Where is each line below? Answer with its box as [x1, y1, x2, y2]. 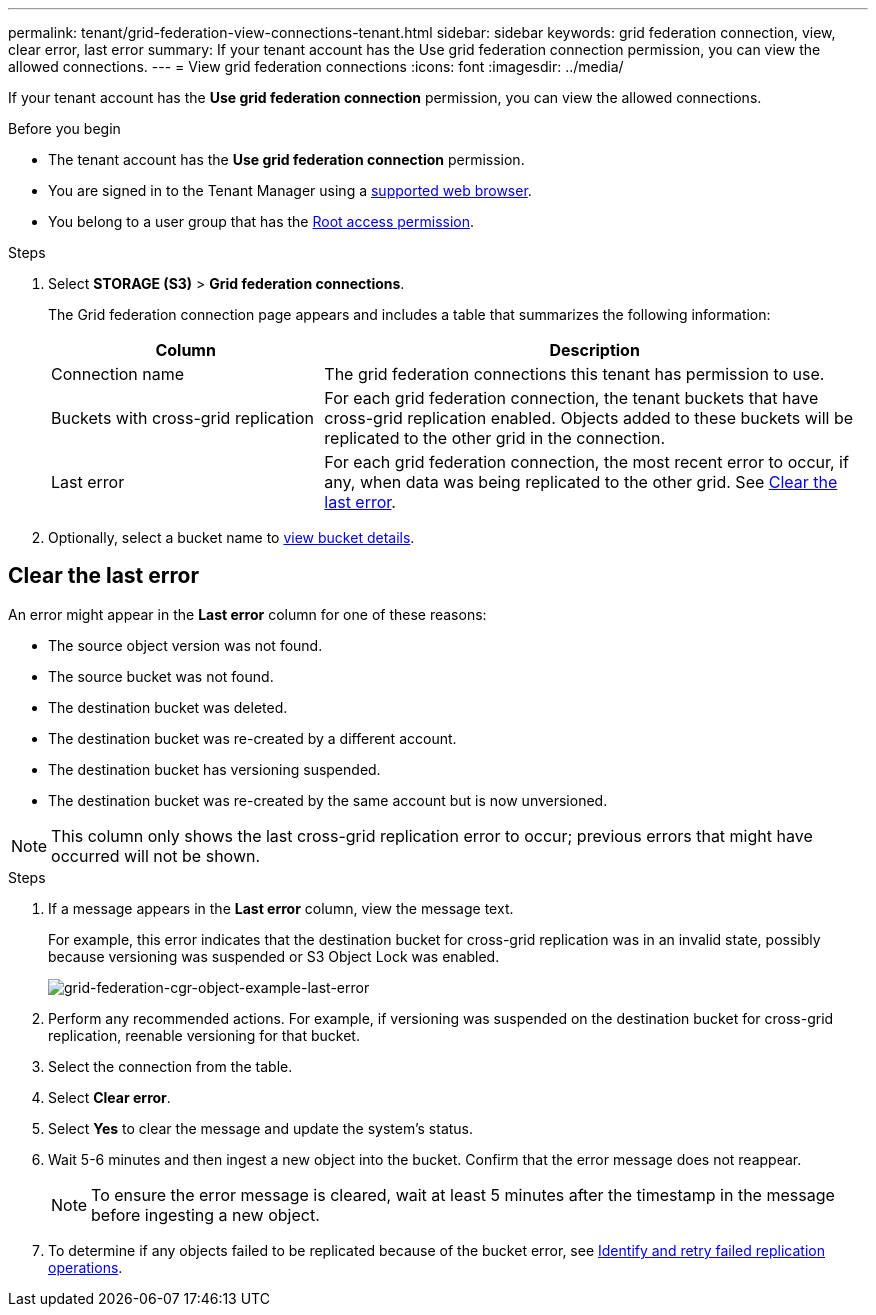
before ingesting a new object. [91, 1204, 320, 1225]
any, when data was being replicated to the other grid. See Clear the [324, 472, 838, 492]
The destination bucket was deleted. [48, 698, 288, 716]
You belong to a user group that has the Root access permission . [48, 213, 475, 230]
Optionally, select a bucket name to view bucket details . [48, 529, 415, 546]
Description [549, 340, 640, 360]
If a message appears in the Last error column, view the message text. [48, 899, 514, 917]
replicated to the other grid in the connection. [324, 428, 666, 448]
